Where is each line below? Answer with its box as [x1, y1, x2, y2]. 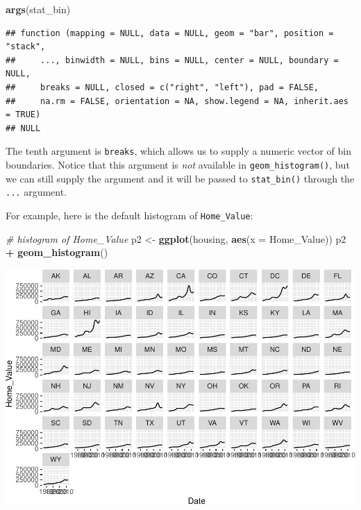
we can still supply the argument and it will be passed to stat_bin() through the [6, 171, 355, 185]
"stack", [6, 42, 46, 52]
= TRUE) [6, 110, 41, 120]
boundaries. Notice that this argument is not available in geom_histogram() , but [6, 158, 350, 171]
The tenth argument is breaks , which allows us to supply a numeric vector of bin [6, 144, 351, 158]
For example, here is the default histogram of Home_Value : [6, 207, 253, 222]
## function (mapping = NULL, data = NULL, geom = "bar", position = [6, 28, 334, 38]
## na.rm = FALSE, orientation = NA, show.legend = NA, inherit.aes [6, 96, 349, 106]
